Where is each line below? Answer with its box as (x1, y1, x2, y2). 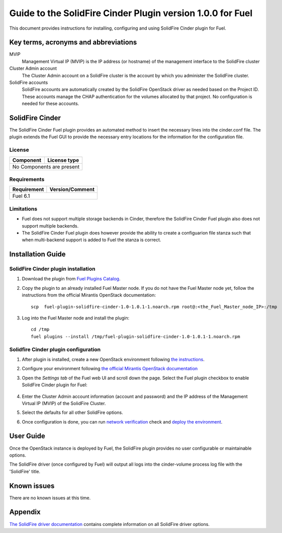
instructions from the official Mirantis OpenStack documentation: (22, 292, 156, 298)
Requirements (9, 176, 45, 183)
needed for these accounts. (22, 100, 79, 106)
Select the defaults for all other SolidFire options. (22, 409, 123, 415)
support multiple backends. (22, 223, 79, 229)
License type (47, 156, 79, 163)
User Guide (9, 432, 45, 441)
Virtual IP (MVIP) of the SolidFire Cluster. (22, 400, 106, 406)
